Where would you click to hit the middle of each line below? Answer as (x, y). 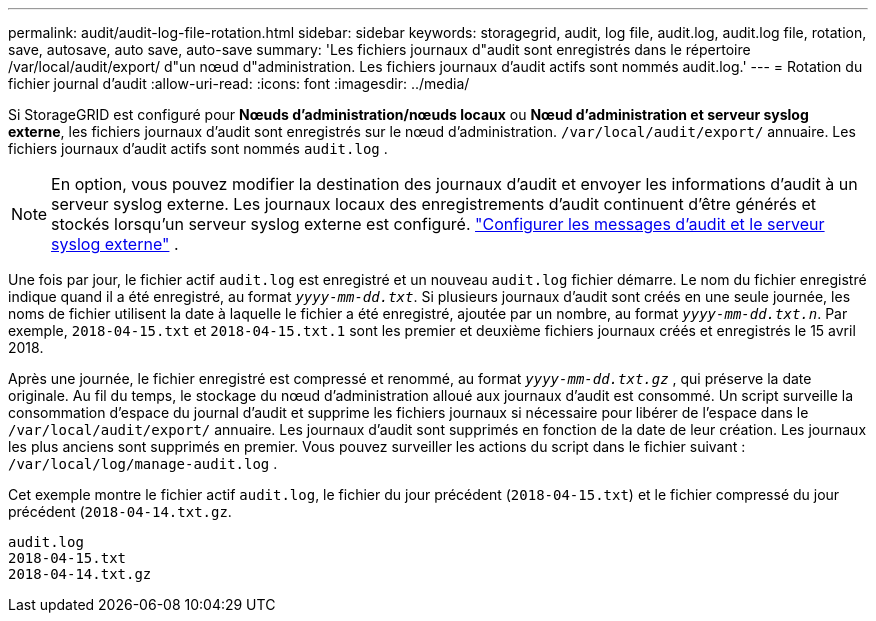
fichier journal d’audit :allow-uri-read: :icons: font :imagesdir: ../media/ (239, 83)
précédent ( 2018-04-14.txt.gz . (120, 511)
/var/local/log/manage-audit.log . (143, 463)
